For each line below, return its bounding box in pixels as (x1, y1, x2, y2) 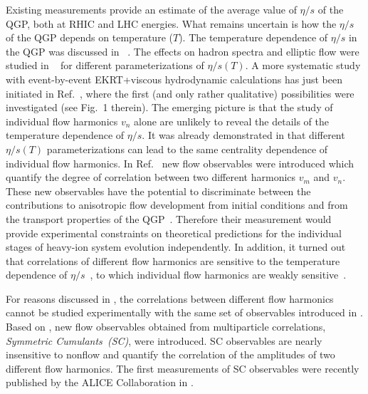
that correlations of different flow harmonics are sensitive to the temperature (6, 253, 340, 268)
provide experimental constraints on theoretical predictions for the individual (6, 225, 342, 240)
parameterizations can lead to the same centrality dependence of (46, 141, 328, 156)
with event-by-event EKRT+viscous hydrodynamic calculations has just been (6, 71, 342, 86)
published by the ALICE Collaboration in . (6, 375, 194, 390)
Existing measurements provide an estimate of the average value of (6, 2, 297, 16)
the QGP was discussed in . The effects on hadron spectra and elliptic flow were (6, 43, 359, 58)
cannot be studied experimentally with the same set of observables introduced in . (6, 305, 363, 320)
